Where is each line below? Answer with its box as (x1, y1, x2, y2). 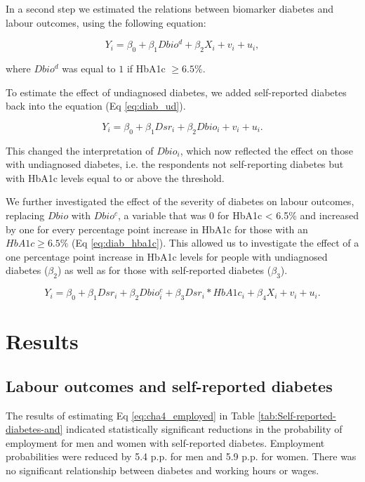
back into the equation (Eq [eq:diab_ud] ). (6, 98, 186, 113)
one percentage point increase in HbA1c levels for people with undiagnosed (6, 249, 328, 263)
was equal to (62, 61, 116, 76)
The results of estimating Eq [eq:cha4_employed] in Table (6, 408, 255, 422)
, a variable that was (118, 208, 206, 223)
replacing (6, 208, 45, 223)
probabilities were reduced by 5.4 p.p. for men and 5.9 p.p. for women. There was (6, 449, 357, 464)
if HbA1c (126, 61, 166, 76)
